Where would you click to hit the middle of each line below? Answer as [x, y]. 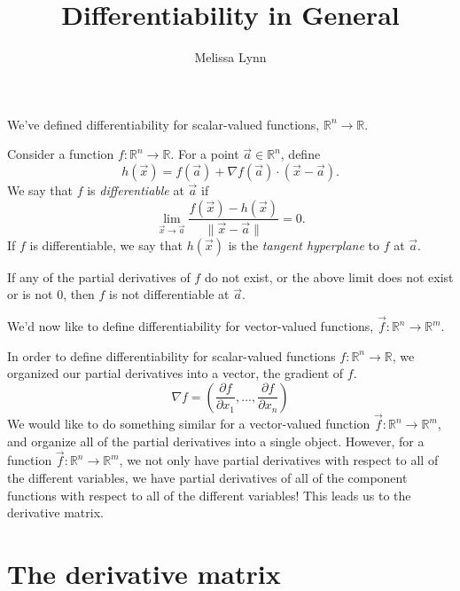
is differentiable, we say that [106, 244]
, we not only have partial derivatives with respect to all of [279, 460]
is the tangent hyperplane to [304, 244]
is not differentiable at [169, 294]
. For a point [205, 154]
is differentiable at [136, 189]
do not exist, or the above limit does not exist [329, 276]
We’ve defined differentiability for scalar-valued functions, [164, 124]
